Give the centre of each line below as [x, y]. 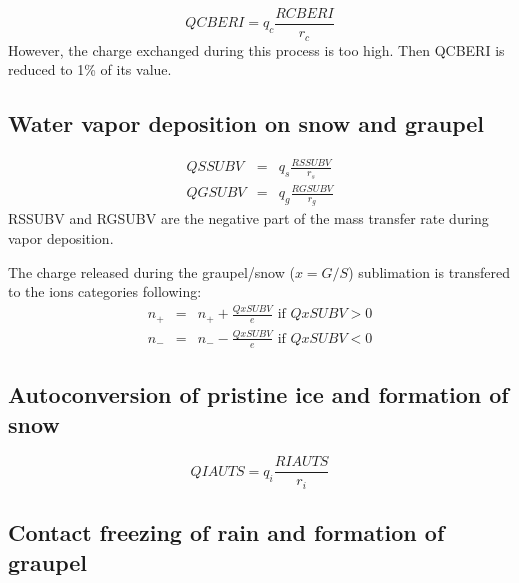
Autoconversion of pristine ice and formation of [258, 394]
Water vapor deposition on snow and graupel [246, 123]
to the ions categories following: [105, 291]
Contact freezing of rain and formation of [226, 532]
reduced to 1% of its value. [90, 69]
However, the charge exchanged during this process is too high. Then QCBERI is [256, 49]
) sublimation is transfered [429, 271]
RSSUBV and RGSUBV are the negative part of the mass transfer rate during [248, 218]
